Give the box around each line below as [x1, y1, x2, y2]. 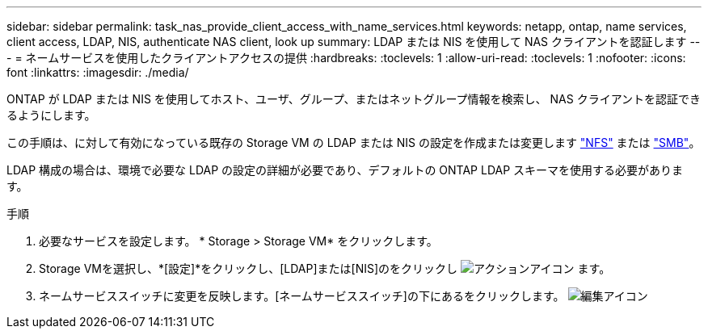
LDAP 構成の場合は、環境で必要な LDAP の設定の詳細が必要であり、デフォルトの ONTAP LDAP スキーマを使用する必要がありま [6, 163, 684, 177]
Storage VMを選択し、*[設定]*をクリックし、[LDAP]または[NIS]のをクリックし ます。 [39, 262, 611, 275]
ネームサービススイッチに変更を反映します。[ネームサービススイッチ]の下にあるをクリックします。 [39, 289, 565, 303]
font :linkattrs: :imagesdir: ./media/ [6, 65, 189, 79]
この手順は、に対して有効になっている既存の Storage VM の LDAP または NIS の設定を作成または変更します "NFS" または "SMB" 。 [6, 136, 701, 149]
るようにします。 [6, 108, 96, 122]
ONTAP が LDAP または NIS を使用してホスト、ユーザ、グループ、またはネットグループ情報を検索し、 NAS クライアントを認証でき [6, 92, 702, 106]
